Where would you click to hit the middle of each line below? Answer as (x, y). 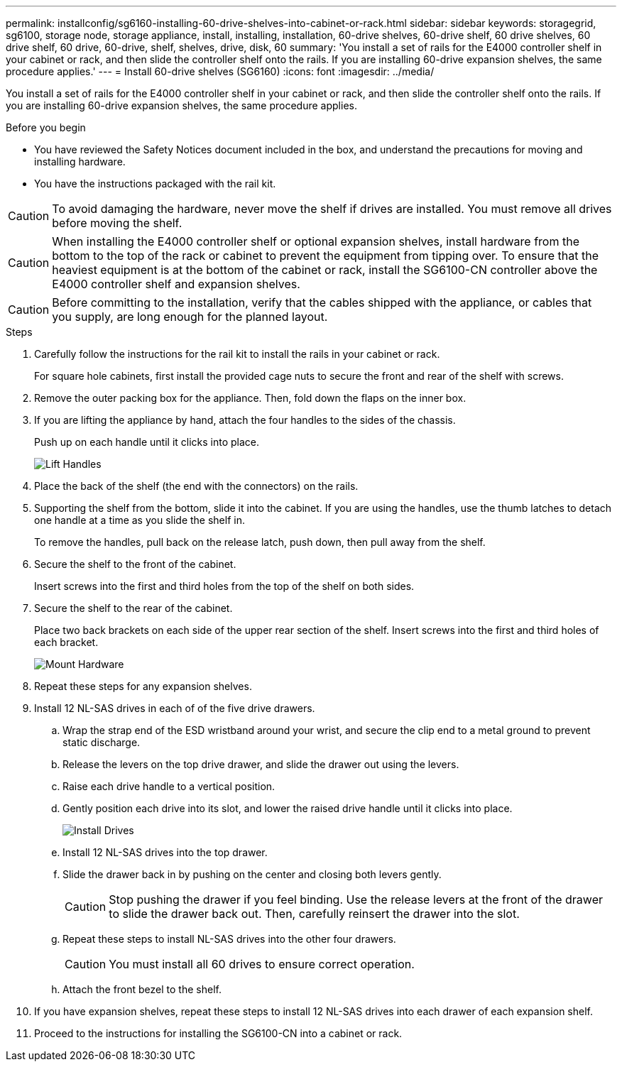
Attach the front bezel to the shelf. (142, 989)
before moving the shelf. (117, 223)
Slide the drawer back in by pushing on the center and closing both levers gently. (252, 874)
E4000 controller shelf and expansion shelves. (176, 284)
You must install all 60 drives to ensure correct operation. (262, 964)
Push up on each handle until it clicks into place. (147, 442)
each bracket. (66, 642)
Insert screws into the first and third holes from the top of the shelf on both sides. (224, 586)
